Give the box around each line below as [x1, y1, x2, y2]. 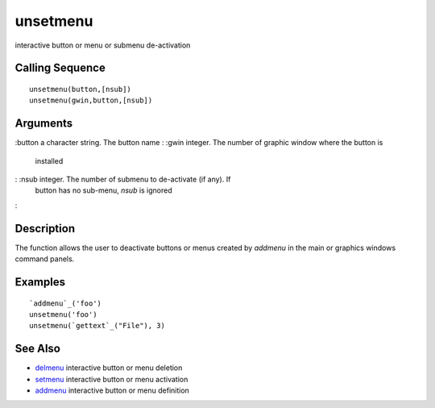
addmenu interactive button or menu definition [35, 385, 189, 395]
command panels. [14, 254, 75, 264]
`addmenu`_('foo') [29, 298, 102, 308]
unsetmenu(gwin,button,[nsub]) [29, 96, 153, 105]
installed [35, 156, 64, 165]
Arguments [14, 117, 73, 131]
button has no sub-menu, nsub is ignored [35, 185, 172, 195]
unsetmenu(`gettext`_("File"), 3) [29, 321, 165, 331]
